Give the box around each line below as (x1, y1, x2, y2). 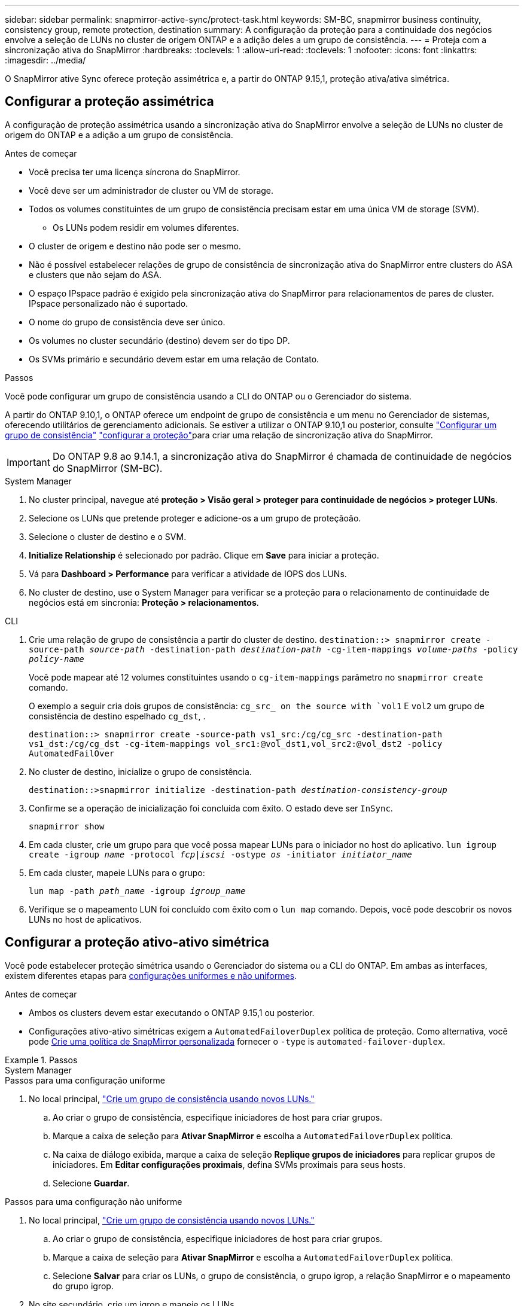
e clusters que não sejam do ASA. (29, 269, 162, 280)
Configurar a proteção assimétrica (5, 94, 214, 109)
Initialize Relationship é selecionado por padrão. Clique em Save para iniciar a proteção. (29, 550, 379, 560)
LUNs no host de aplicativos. (29, 914, 142, 924)
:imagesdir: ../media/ (5, 55, 86, 65)
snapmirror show (29, 821, 105, 831)
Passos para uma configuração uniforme (5, 1075, 165, 1085)
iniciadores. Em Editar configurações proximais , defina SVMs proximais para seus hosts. (53, 1159, 406, 1170)
